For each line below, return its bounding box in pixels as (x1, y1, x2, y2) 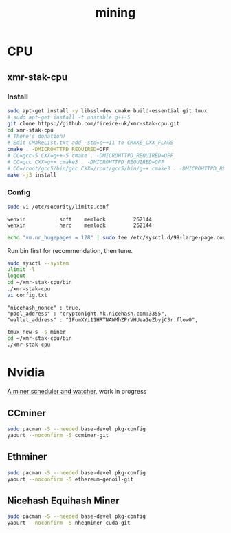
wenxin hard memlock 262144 (7, 222, 153, 229)
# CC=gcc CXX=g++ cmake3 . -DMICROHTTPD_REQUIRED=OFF (7, 159, 165, 165)
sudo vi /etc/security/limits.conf (7, 203, 109, 210)
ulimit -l (7, 266, 36, 273)
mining (95, 5, 136, 21)
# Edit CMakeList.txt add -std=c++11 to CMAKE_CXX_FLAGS (7, 139, 174, 146)
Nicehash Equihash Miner (7, 494, 120, 506)
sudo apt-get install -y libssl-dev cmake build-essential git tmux (7, 107, 208, 114)
